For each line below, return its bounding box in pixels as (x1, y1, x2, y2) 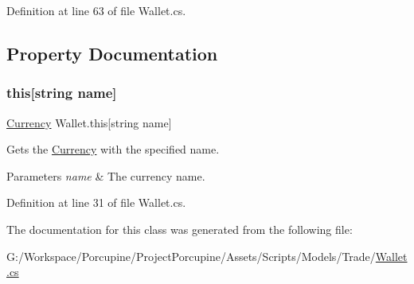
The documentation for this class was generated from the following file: (6, 220, 353, 237)
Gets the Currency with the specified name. (6, 141, 220, 158)
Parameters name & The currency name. (6, 167, 205, 184)
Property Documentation (6, 41, 218, 65)
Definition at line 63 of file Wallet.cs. (6, 2, 186, 18)
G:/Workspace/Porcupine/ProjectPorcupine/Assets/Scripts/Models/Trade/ (6, 247, 376, 264)
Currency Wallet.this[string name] (6, 114, 172, 130)
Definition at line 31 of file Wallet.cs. (6, 194, 186, 211)
